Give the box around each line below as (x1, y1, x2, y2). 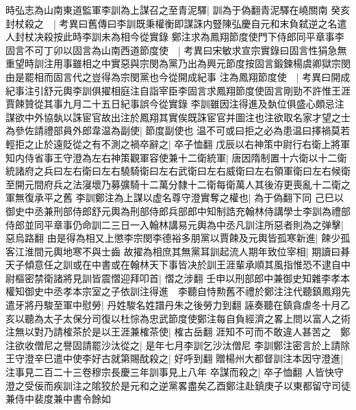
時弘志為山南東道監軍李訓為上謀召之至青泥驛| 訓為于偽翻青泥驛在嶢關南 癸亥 (5, 3, 351, 16)
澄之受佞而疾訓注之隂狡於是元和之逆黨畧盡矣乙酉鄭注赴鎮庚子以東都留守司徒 (5, 378, 351, 392)
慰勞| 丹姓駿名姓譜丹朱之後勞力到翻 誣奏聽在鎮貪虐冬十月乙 (81, 298, 351, 312)
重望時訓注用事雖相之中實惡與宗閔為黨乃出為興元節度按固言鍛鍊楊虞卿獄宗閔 (5, 56, 351, 71)
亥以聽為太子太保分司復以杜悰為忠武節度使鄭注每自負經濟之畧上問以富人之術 (5, 311, 351, 325)
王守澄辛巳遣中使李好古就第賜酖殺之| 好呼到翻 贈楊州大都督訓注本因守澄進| (5, 351, 344, 366)
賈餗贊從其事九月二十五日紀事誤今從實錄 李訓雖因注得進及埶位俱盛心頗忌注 (5, 97, 344, 111)
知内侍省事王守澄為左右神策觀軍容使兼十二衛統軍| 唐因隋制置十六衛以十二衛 (5, 150, 347, 164)
